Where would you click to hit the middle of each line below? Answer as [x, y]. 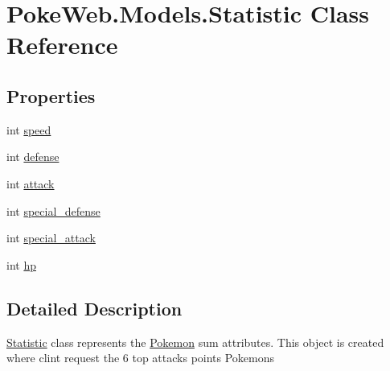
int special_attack [51, 238]
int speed [29, 129]
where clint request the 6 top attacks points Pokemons [141, 358]
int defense [33, 157]
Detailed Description [94, 308]
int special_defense [53, 210]
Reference [62, 45]
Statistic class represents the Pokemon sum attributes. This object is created [195, 342]
